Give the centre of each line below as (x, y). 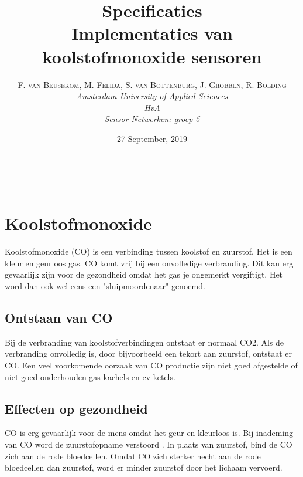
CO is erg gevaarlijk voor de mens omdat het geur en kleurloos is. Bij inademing (149, 433)
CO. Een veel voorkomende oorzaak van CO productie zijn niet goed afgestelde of (151, 365)
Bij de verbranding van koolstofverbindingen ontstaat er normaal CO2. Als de (144, 342)
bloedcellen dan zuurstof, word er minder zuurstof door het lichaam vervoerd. (144, 467)
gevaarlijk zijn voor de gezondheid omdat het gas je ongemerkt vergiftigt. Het (144, 274)
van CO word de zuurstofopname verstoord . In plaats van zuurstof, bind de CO (149, 444)
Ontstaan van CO (59, 317)
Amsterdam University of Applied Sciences (152, 96)
